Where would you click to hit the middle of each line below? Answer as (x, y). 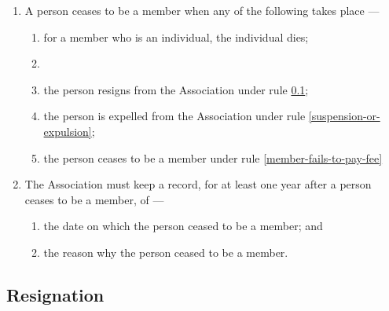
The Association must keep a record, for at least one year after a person (198, 184)
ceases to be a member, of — (94, 199)
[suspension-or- (344, 116)
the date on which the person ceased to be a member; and (183, 226)
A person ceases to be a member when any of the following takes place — (202, 10)
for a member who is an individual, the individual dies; (176, 37)
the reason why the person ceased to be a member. (166, 252)
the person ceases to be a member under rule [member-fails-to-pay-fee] (213, 157)
